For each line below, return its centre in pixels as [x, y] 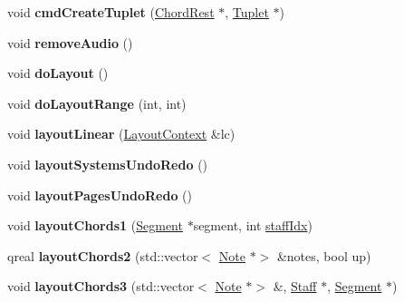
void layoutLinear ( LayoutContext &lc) [121, 134]
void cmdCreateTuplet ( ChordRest [111, 12]
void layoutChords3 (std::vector [101, 286]
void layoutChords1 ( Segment [95, 225]
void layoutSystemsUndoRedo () [108, 164]
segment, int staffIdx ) [253, 225]
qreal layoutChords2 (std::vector [103, 255]
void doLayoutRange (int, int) [97, 103]
